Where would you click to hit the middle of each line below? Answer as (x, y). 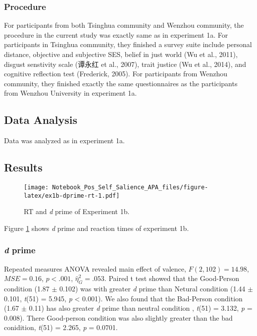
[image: (36, 187)
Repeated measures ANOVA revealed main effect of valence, (95, 268)
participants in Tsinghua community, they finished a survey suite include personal (128, 44)
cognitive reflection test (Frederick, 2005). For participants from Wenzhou (116, 74)
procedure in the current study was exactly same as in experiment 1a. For (116, 34)
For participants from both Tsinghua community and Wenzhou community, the (124, 25)
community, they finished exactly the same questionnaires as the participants (121, 83)
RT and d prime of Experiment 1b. (77, 211)
